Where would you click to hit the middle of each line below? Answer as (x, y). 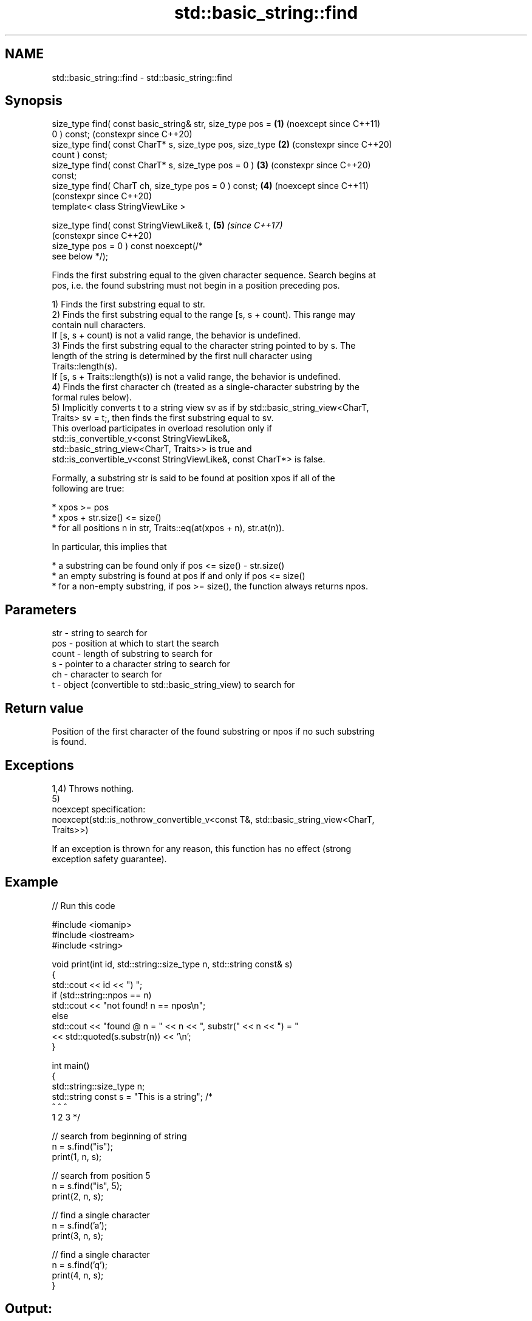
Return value (44, 708)
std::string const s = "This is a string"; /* (132, 1096)
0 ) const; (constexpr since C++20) (122, 134)
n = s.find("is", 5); (87, 1185)
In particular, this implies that (109, 547)
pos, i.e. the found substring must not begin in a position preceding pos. (196, 286)
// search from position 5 (101, 1175)
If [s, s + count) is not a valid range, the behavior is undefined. (176, 335)
